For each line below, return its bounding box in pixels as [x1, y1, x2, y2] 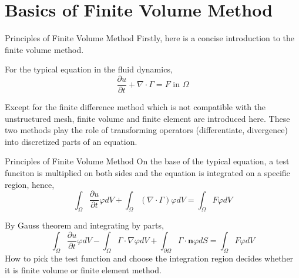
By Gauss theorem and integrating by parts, [5, 219, 164, 231]
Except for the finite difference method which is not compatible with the [5, 100, 266, 112]
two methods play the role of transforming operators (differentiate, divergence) [5, 124, 288, 136]
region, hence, [5, 178, 55, 190]
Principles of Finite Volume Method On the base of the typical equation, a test [5, 155, 290, 167]
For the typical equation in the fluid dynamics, [5, 63, 173, 75]
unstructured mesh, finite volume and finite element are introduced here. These [5, 112, 290, 124]
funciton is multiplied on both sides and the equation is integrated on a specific [5, 166, 290, 178]
